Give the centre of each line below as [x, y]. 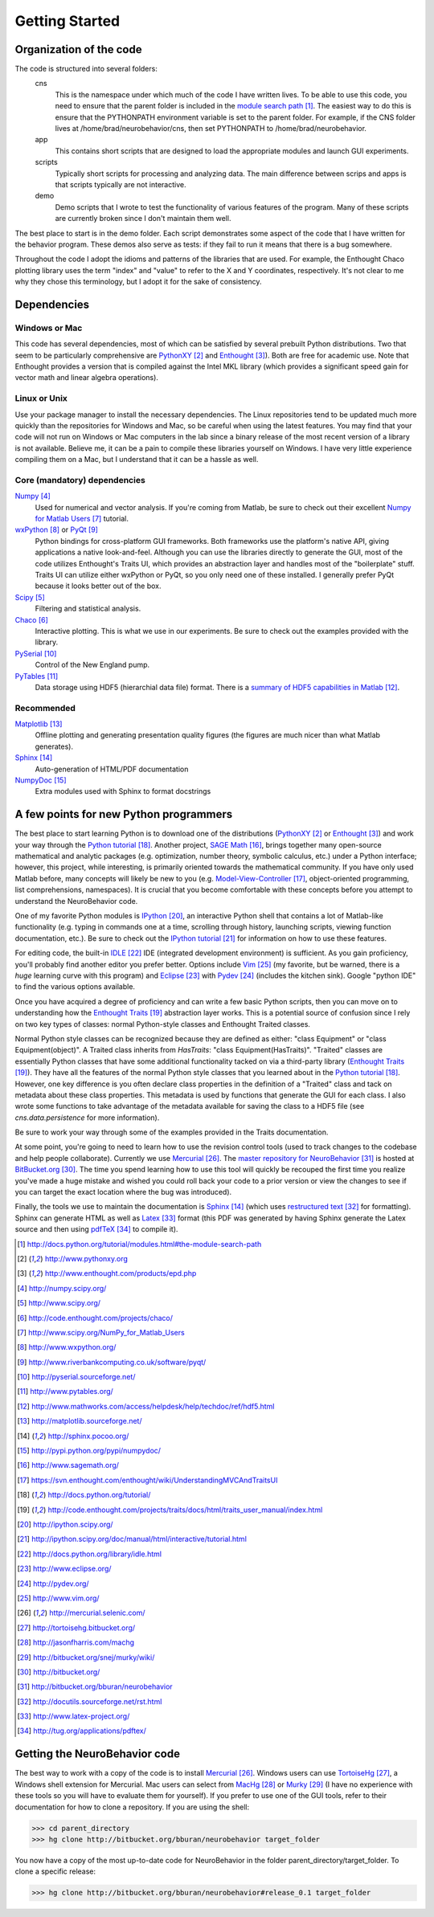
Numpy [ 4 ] [33, 496]
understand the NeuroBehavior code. [76, 901]
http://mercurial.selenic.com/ [97, 1613]
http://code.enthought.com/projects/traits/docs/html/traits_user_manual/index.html [185, 1510]
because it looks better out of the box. [98, 586]
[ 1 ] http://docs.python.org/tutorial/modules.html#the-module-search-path [139, 1244]
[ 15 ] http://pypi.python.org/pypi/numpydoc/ [89, 1451]
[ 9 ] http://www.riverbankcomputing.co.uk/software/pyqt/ [112, 1362]
